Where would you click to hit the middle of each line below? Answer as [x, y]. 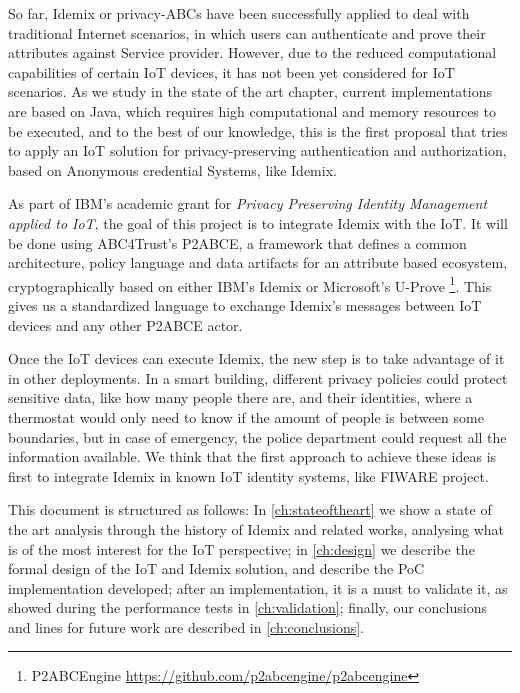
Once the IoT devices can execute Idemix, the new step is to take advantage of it [256, 358]
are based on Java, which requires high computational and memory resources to [252, 110]
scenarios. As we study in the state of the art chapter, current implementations [250, 91]
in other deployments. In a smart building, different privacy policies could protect [258, 377]
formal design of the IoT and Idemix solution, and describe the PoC [216, 568]
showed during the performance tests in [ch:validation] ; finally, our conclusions [247, 607]
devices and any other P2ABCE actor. [125, 324]
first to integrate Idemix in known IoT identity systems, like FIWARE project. [248, 475]
